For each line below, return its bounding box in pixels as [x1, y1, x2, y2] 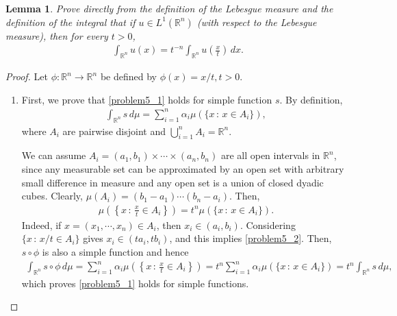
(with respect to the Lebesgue [196, 14, 317, 29]
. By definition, [279, 92, 343, 106]
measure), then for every [5, 28, 108, 42]
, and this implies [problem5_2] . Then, [169, 231, 332, 245]
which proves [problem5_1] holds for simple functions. [21, 276, 249, 290]
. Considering [240, 217, 296, 232]
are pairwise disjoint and [62, 123, 166, 138]
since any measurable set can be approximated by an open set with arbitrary [21, 161, 344, 175]
